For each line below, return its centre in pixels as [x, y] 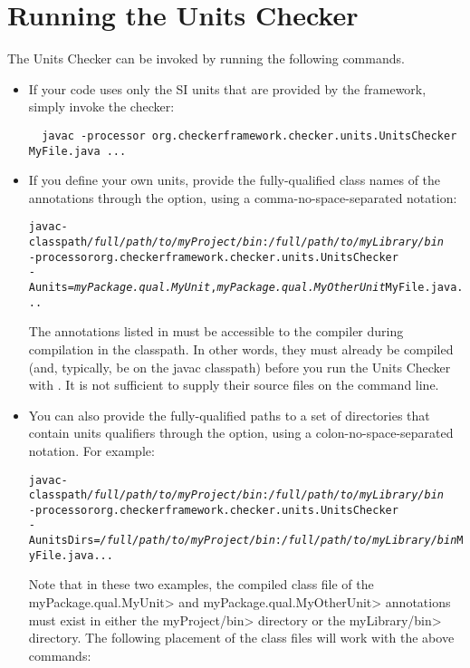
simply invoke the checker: [101, 106]
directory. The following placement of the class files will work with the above [241, 638]
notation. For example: [91, 450]
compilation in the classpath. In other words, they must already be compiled [241, 349]
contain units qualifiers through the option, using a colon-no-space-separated [241, 433]
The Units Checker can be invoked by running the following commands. [206, 58]
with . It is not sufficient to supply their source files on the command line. [234, 385]
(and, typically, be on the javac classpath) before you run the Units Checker [240, 367]
